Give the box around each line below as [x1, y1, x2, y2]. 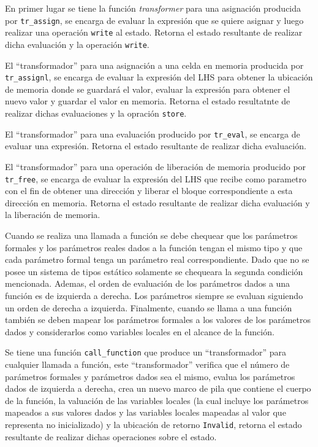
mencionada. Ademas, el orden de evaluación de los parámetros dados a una [5, 277, 290, 290]
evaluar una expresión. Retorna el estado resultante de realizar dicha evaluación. [5, 139, 306, 152]
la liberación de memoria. [5, 208, 100, 221]
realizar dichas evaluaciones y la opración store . [5, 107, 187, 119]
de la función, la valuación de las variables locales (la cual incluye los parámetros [5, 394, 309, 406]
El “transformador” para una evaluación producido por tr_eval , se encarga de [5, 127, 300, 140]
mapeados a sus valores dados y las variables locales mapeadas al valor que [5, 406, 286, 419]
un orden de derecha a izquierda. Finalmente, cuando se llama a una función [5, 301, 292, 314]
